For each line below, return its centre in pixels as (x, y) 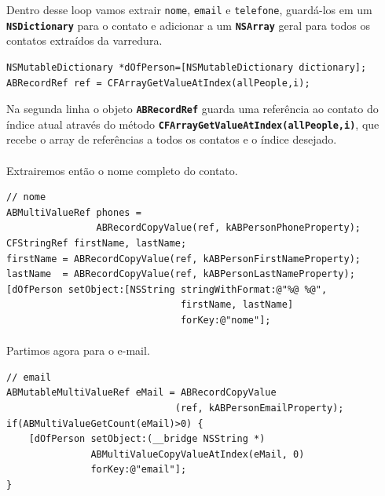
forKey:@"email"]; (139, 470)
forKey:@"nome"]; (225, 320)
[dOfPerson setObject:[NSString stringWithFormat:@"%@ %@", (167, 289)
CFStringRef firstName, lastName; (97, 243)
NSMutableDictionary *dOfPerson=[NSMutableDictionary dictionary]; (187, 67)
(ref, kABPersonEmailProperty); (259, 408)
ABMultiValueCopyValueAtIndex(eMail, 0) (198, 454)
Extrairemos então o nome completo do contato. (122, 170)
